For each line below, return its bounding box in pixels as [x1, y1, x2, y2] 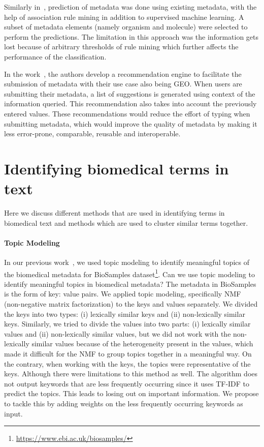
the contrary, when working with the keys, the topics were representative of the [4, 358, 251, 369]
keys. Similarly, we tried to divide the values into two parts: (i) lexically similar [4, 318, 251, 329]
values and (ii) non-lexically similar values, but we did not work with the [4, 328, 231, 339]
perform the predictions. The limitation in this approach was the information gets [4, 31, 259, 42]
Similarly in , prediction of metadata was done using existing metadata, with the [4, 2, 257, 12]
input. [4, 408, 23, 419]
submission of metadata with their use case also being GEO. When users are [4, 78, 242, 89]
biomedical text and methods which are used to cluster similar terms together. [4, 217, 248, 228]
